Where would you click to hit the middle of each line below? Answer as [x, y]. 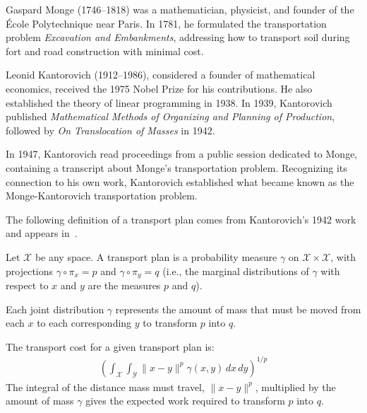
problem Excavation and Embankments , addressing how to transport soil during [178, 37]
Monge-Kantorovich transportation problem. [102, 196]
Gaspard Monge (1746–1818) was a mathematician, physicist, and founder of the [180, 9]
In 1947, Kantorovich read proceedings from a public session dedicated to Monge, [182, 154]
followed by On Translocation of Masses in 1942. [110, 130]
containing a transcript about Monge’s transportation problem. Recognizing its [176, 167]
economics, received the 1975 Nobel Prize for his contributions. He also [159, 88]
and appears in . [42, 233]
